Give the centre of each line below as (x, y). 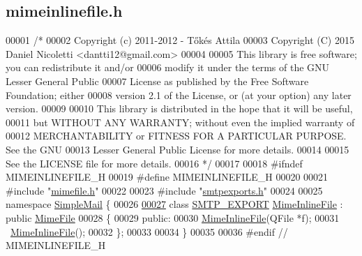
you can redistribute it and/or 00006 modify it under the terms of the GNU (168, 67)
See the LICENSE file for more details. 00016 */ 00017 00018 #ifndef (154, 163)
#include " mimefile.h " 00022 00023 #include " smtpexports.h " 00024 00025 (164, 190)
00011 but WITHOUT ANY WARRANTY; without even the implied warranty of (180, 122)
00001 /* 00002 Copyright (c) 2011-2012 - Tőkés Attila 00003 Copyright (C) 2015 (180, 40)
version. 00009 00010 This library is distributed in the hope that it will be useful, (179, 108)
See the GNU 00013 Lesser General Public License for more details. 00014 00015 (178, 149)
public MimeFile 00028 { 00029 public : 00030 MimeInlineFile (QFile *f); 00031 (173, 217)
